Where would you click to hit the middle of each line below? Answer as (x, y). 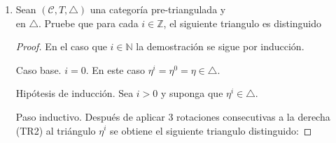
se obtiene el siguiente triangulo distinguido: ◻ (211, 130)
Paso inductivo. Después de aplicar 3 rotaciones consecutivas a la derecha (173, 116)
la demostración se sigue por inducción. (220, 46)
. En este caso (115, 69)
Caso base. (38, 69)
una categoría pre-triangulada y (158, 9)
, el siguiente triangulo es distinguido (243, 23)
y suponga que (192, 93)
